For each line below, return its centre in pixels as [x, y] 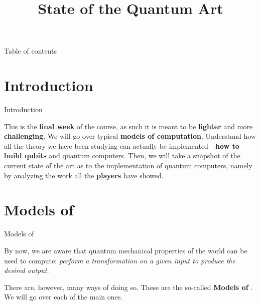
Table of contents [31, 51]
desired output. [27, 270]
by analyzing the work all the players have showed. [84, 175]
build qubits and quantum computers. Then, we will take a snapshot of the [122, 156]
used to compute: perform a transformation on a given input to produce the [120, 260]
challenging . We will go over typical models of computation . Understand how [130, 136]
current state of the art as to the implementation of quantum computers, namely [128, 166]
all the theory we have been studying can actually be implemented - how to [122, 145]
